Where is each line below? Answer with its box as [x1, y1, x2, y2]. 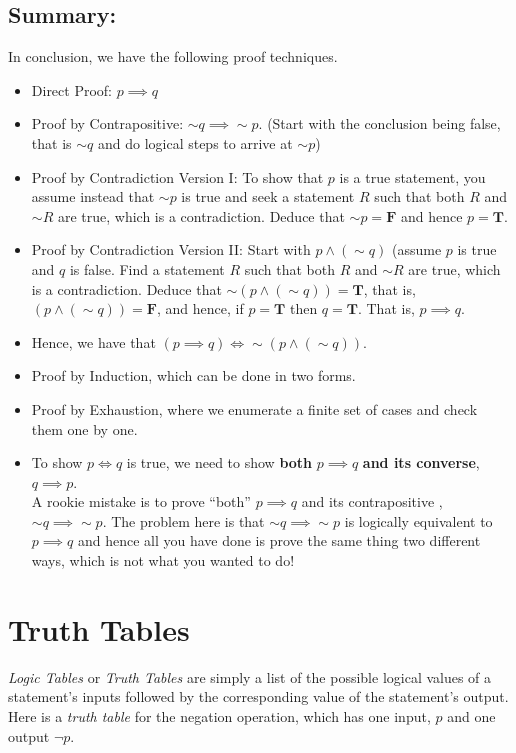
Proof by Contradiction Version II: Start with [31, 239, 311, 260]
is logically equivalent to [344, 510, 493, 531]
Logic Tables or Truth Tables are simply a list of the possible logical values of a [8, 666, 492, 687]
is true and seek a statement [181, 186, 355, 207]
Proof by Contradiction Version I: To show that [31, 166, 324, 187]
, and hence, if [156, 298, 244, 319]
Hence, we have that [31, 331, 156, 352]
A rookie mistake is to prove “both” [31, 491, 251, 512]
